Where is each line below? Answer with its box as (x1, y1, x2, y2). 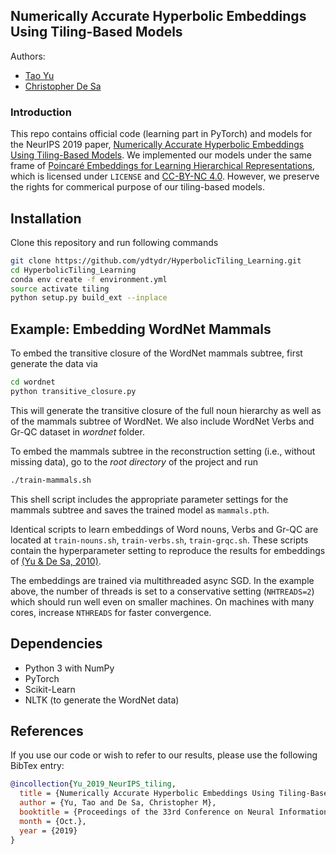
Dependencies (10, 635, 103, 653)
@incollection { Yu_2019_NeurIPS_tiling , (10, 779, 177, 789)
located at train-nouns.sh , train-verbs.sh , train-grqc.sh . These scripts (10, 534, 309, 546)
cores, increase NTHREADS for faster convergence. (10, 606, 212, 618)
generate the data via (10, 358, 98, 370)
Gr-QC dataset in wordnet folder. (10, 425, 145, 438)
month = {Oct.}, (19, 816, 87, 826)
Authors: (10, 50, 46, 62)
